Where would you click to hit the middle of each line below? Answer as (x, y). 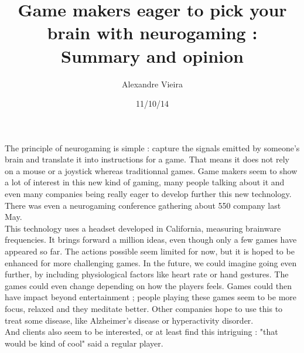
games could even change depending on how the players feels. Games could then (148, 285)
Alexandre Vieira (152, 84)
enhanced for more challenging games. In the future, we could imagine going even (151, 262)
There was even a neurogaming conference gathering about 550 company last (143, 205)
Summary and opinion (152, 55)
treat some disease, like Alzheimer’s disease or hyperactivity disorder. (129, 320)
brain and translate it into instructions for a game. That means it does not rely (147, 159)
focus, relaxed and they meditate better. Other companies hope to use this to (144, 308)
